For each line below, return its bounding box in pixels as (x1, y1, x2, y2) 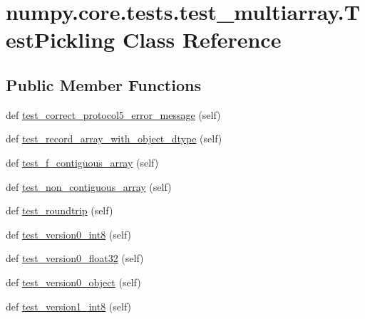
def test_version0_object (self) (6, 274, 141, 289)
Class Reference (122, 25, 282, 54)
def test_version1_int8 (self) (6, 298, 132, 313)
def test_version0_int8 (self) (6, 226, 132, 241)
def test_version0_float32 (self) (6, 251, 144, 266)
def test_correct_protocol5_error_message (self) (6, 107, 221, 122)
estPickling (6, 25, 115, 54)
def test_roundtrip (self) (6, 203, 113, 218)
